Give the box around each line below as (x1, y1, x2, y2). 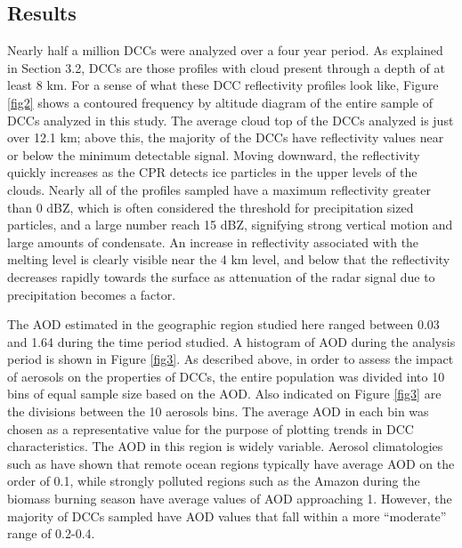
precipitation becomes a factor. (7, 285, 176, 303)
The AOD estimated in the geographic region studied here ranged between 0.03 (7, 315, 440, 334)
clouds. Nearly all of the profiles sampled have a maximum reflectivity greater (7, 180, 432, 198)
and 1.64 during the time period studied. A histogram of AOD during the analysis (7, 332, 456, 351)
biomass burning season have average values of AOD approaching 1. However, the (7, 489, 452, 508)
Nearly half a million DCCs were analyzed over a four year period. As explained (7, 41, 443, 60)
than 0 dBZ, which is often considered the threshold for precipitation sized (7, 197, 414, 216)
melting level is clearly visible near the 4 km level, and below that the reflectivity (7, 250, 450, 269)
